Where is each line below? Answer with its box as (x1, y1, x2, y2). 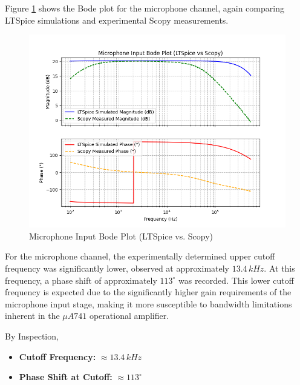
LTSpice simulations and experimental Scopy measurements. (5, 13, 229, 26)
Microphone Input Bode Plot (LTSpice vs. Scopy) (29, 229, 214, 242)
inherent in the (5, 309, 60, 322)
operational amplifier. (89, 309, 169, 322)
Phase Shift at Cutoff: (19, 370, 112, 383)
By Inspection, (5, 329, 59, 342)
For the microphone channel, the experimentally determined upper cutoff (5, 250, 275, 263)
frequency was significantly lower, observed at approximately (5, 261, 229, 274)
